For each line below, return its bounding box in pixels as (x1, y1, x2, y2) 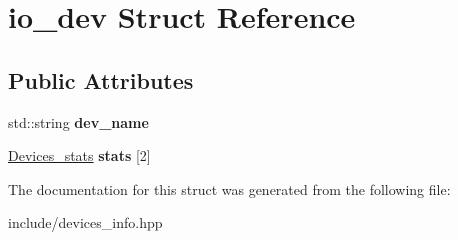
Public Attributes (8, 64, 194, 95)
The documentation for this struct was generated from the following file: (8, 178, 451, 199)
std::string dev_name (8, 111, 149, 132)
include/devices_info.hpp (8, 212, 163, 233)
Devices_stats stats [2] (8, 145, 151, 166)
